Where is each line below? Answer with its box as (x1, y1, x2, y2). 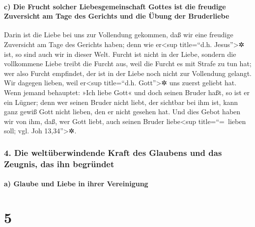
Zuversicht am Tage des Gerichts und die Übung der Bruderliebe (4, 11, 229, 21)
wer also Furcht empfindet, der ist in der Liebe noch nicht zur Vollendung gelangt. (4, 68, 252, 78)
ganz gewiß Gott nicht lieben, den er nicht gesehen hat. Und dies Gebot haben (4, 106, 241, 117)
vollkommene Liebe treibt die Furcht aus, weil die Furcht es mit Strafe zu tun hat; (4, 58, 252, 69)
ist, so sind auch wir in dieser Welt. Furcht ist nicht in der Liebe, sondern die (4, 49, 236, 59)
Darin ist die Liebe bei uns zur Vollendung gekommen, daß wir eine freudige (4, 29, 233, 40)
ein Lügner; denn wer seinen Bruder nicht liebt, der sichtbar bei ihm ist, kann (4, 97, 238, 107)
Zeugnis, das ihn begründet (4, 157, 114, 170)
